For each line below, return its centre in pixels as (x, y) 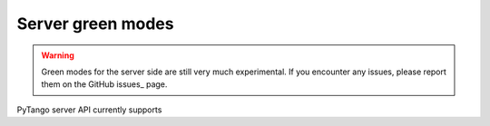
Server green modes (95, 24)
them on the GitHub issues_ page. (104, 84)
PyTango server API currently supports (89, 110)
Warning (58, 55)
